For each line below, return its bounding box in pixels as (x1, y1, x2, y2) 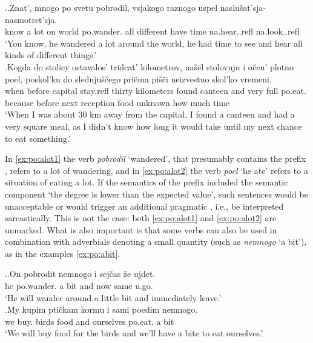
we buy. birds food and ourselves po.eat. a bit (5, 315, 174, 327)
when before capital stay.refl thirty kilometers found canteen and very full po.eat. (5, 84, 306, 97)
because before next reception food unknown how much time (5, 96, 230, 108)
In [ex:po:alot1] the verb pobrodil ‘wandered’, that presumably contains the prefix (5, 152, 306, 165)
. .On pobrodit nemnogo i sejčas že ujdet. (5, 267, 156, 280)
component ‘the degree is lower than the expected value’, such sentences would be (5, 187, 308, 200)
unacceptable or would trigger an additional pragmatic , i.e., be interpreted (5, 199, 284, 212)
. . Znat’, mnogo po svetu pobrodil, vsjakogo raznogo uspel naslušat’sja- (5, 1, 266, 13)
